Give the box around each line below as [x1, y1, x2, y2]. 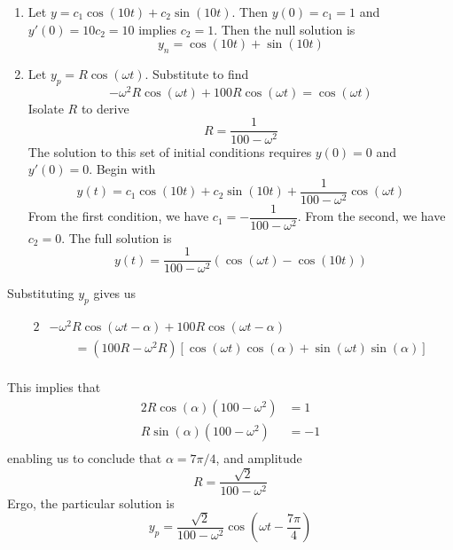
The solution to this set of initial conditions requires [27, 142, 312, 161]
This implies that [7, 378, 101, 397]
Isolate [27, 98, 64, 117]
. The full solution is [61, 228, 172, 247]
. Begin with [89, 160, 156, 178]
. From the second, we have [297, 207, 446, 225]
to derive [81, 98, 129, 117]
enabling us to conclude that [7, 449, 162, 467]
